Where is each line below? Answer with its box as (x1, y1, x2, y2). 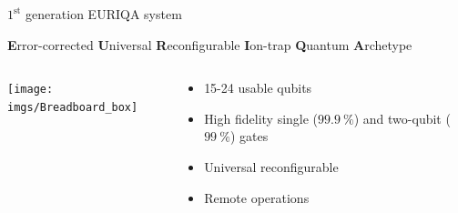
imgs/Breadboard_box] (7, 100, 138, 114)
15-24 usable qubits (204, 78, 312, 97)
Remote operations (204, 188, 310, 207)
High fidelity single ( (204, 108, 319, 127)
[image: (7, 83, 54, 96)
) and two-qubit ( (353, 108, 451, 127)
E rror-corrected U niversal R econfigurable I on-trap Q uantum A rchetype (7, 35, 412, 54)
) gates (229, 127, 269, 146)
